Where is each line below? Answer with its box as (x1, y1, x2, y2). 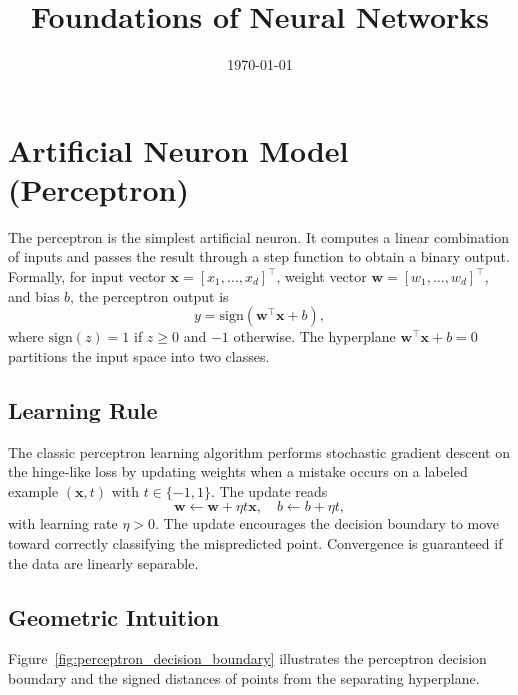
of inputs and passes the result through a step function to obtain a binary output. (8, 246, 510, 267)
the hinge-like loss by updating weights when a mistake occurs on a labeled (8, 461, 468, 482)
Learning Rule (8, 394, 158, 425)
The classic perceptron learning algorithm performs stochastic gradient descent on (8, 441, 510, 462)
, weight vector (276, 266, 367, 287)
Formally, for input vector (8, 266, 166, 287)
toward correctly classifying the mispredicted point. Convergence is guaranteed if (8, 532, 503, 553)
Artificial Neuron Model (8, 129, 349, 170)
